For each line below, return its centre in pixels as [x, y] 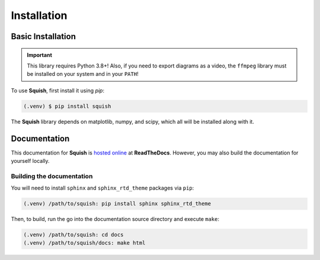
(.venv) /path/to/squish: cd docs [73, 235]
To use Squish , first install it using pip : [58, 90]
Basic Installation [44, 36]
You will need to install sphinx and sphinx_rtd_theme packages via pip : [103, 188]
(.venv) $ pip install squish [67, 106]
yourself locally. [30, 161]
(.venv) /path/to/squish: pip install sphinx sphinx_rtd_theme [117, 204]
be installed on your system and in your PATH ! [83, 74]
